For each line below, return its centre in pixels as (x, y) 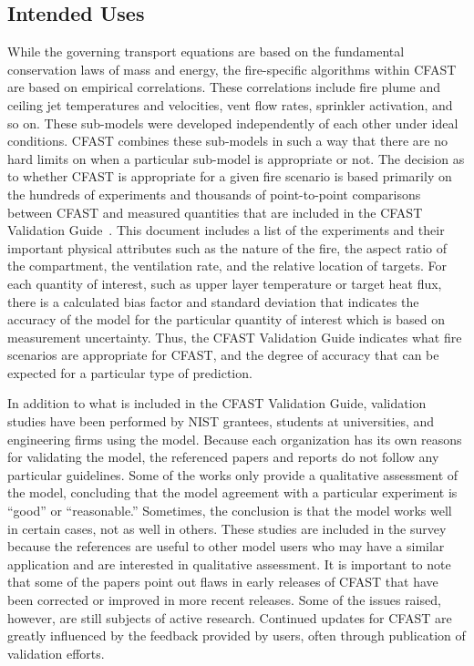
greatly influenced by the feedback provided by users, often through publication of (237, 635)
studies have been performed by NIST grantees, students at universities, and (221, 421)
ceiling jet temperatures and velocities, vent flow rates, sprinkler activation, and (230, 104)
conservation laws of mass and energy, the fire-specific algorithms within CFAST (232, 69)
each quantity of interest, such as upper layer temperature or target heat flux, (225, 283)
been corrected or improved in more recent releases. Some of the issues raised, (224, 600)
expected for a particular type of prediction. (130, 372)
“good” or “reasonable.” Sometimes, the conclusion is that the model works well (230, 511)
